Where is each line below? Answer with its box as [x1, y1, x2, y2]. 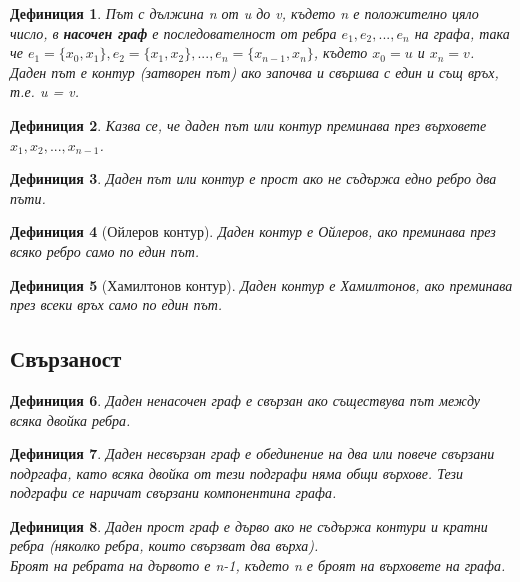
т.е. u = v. [10, 81, 79, 102]
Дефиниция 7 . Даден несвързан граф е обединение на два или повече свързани [10, 443, 495, 464]
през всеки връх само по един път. [10, 294, 223, 315]
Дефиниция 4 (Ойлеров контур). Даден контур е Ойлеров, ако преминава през [10, 221, 496, 242]
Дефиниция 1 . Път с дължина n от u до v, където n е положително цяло [10, 3, 479, 23]
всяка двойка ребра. [10, 409, 131, 430]
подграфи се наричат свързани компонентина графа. [10, 482, 337, 503]
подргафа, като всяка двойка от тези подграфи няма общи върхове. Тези [10, 462, 463, 483]
